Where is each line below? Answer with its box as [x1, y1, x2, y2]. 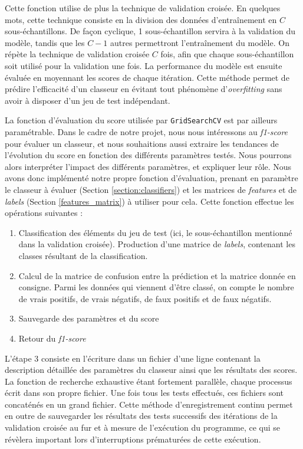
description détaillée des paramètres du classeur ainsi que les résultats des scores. [5, 363, 298, 376]
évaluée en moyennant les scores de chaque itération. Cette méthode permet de [5, 71, 289, 83]
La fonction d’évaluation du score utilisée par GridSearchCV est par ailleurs [5, 114, 278, 126]
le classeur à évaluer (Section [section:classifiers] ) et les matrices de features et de [5, 183, 297, 195]
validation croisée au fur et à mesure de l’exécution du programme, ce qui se [5, 421, 281, 434]
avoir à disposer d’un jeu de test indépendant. [5, 94, 170, 106]
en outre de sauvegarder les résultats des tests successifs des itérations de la [5, 409, 278, 422]
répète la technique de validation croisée [5, 48, 150, 60]
